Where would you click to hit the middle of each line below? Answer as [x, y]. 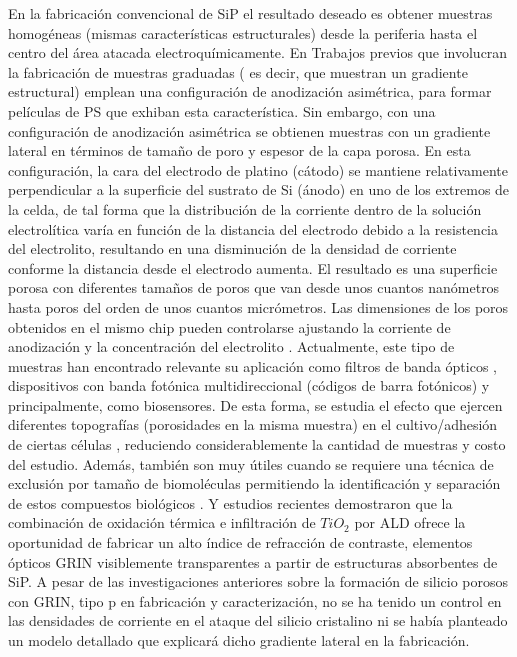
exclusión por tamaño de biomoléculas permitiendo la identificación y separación [254, 483]
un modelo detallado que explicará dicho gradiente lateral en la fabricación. [239, 640]
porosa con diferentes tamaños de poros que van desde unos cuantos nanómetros [254, 287]
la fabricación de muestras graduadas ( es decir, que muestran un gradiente [238, 71]
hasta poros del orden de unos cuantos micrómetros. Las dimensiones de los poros [258, 306]
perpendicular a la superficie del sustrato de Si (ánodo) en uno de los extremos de [259, 189]
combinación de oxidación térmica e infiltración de [162, 522]
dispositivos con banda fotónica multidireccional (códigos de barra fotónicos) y [249, 385]
